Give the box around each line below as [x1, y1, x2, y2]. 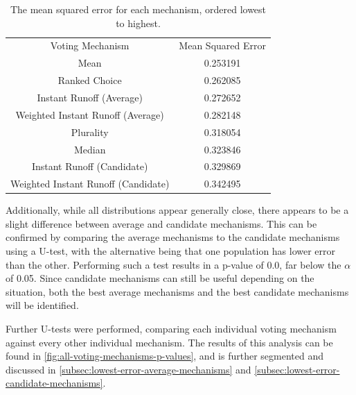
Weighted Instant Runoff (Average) [15, 107, 164, 121]
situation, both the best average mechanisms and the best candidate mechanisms [6, 284, 349, 299]
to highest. [116, 15, 161, 30]
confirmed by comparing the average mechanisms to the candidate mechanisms [6, 230, 340, 244]
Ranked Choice [57, 73, 122, 87]
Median [73, 142, 106, 156]
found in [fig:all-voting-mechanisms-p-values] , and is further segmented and [6, 348, 323, 363]
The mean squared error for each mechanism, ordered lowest [10, 2, 267, 16]
